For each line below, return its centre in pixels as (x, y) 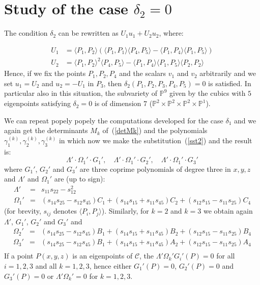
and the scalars (143, 73)
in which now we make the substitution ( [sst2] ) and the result (155, 140)
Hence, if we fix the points (45, 73)
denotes (65, 211)
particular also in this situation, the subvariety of (81, 93)
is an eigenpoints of (103, 256)
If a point (19, 256)
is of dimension (118, 103)
